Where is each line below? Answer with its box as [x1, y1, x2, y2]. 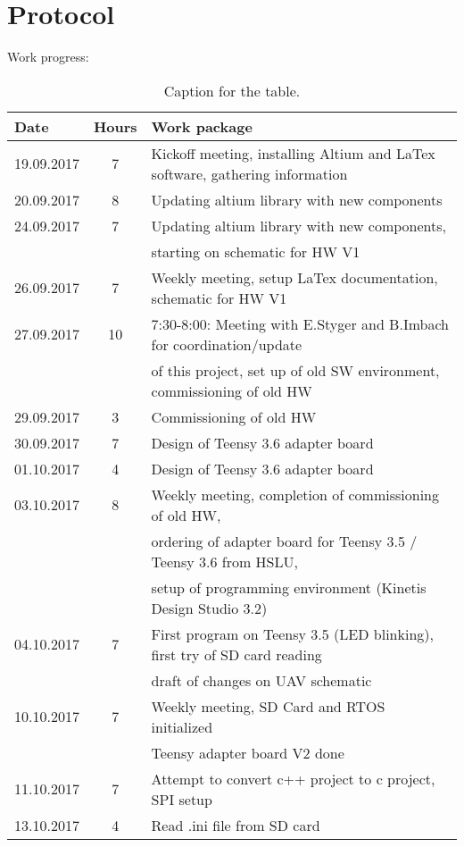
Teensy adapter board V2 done [151, 742, 344, 763]
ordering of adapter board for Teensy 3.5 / [151, 530, 418, 551]
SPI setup [151, 788, 212, 809]
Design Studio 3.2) [151, 597, 268, 618]
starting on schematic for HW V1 [151, 240, 360, 262]
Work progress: [7, 47, 89, 66]
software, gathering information [151, 163, 348, 184]
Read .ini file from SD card [151, 814, 320, 835]
